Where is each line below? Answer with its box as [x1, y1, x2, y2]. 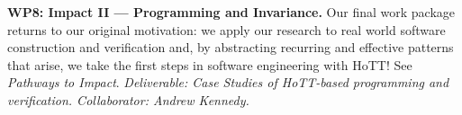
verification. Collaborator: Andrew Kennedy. [7, 90, 249, 109]
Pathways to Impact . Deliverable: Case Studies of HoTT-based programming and [7, 73, 449, 92]
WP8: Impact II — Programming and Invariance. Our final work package [7, 3, 455, 21]
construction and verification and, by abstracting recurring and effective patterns [7, 38, 454, 57]
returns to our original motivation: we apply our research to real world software [7, 20, 446, 39]
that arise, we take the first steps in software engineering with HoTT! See [7, 55, 412, 74]
